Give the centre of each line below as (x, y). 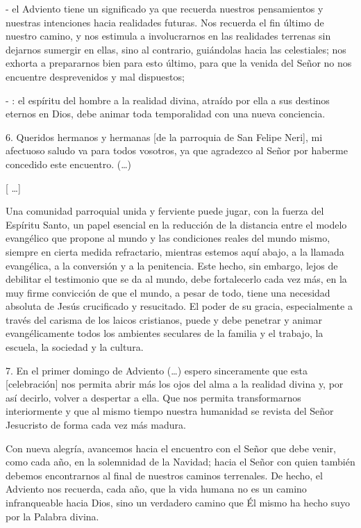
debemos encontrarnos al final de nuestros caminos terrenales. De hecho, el (164, 475)
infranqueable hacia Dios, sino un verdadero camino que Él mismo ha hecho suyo (178, 502)
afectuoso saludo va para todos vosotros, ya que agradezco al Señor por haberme (177, 150)
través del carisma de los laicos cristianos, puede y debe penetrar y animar (164, 319)
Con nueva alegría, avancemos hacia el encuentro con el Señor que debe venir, (171, 448)
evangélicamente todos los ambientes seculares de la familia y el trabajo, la (165, 333)
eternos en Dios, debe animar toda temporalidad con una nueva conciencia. (166, 114)
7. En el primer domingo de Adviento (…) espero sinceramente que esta (157, 370)
